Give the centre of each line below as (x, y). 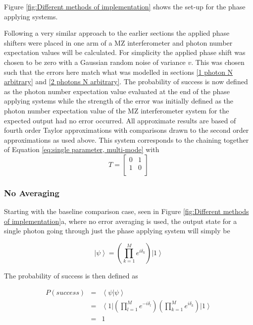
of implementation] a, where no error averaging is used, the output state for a (121, 221)
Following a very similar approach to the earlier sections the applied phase (117, 33)
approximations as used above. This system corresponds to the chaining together (126, 139)
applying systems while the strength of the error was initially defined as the (119, 101)
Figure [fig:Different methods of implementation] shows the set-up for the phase (125, 6)
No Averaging (32, 192)
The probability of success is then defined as (71, 275)
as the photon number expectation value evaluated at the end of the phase (117, 91)
